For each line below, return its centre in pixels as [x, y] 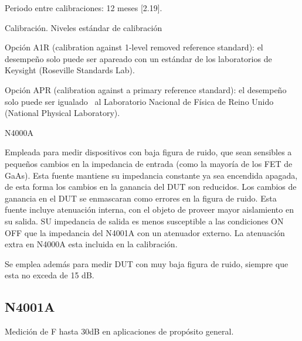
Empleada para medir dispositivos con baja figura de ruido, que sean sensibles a [148, 152]
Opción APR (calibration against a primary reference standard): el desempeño [146, 89]
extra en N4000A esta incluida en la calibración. [91, 244]
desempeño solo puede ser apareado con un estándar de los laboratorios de [138, 58]
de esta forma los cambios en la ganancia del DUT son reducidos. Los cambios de [151, 187]
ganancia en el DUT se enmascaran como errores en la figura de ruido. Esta [141, 198]
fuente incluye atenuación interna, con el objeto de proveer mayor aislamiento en [149, 209]
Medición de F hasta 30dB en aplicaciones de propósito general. [119, 331]
